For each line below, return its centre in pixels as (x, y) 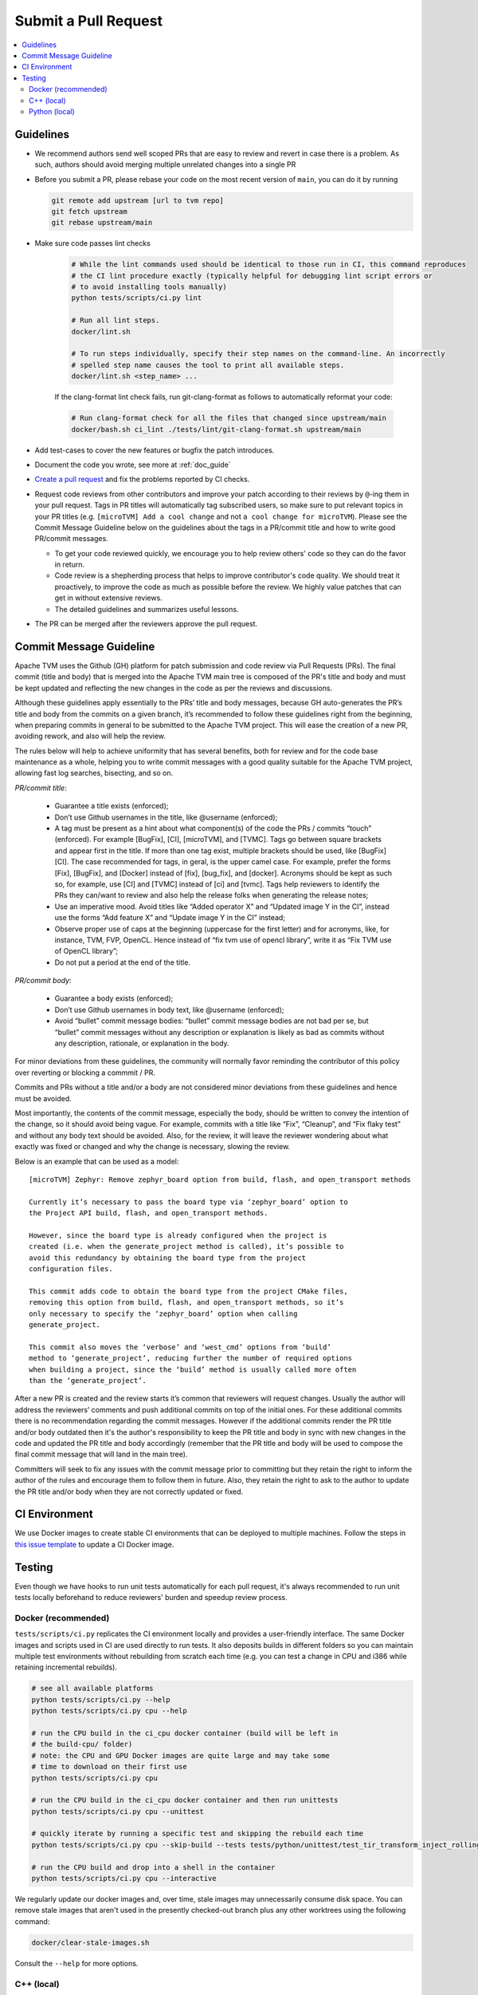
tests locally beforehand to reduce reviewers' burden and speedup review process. (151, 1598)
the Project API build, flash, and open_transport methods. (149, 1213)
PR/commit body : (43, 981)
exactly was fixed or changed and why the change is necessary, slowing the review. (153, 1147)
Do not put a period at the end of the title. (123, 962)
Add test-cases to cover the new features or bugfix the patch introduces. (155, 450)
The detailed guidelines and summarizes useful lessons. (147, 609)
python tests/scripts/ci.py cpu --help (109, 1711)
